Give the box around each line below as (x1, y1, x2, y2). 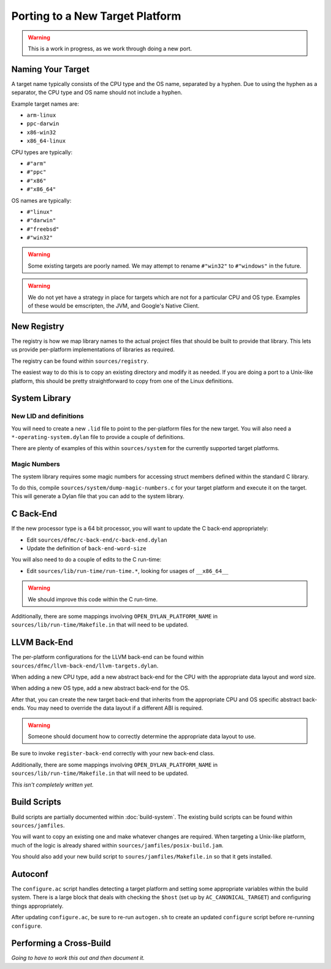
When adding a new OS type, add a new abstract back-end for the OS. (11, 685, 190, 692)
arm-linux (26, 112, 56, 119)
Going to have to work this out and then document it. (11, 954, 145, 962)
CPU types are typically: (11, 148, 73, 156)
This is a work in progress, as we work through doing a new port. (28, 45, 192, 52)
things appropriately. (11, 902, 64, 909)
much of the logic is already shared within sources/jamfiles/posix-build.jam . (11, 841, 224, 849)
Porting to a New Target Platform (11, 9, 181, 23)
